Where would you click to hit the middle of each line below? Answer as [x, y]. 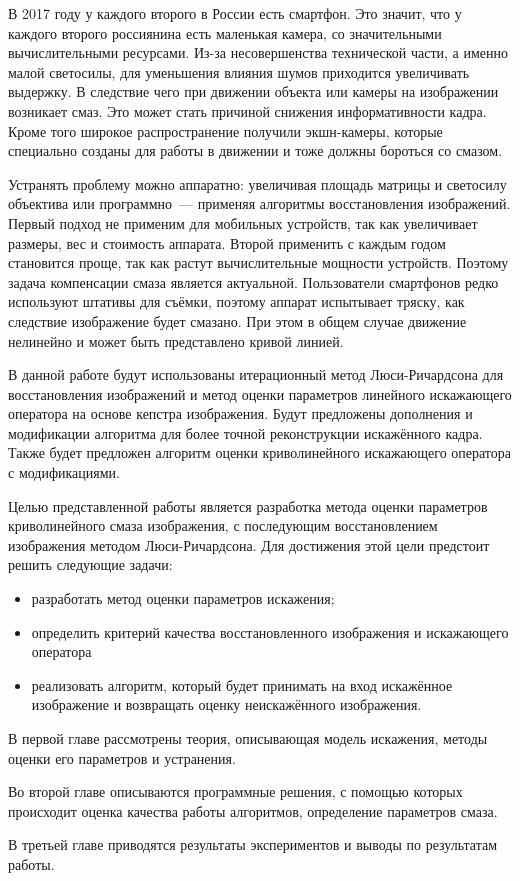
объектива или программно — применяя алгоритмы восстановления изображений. [259, 203]
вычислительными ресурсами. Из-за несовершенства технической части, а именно [258, 52]
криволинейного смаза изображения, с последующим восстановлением [223, 525]
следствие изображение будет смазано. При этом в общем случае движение [237, 320]
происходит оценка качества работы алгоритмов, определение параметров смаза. [253, 810]
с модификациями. [64, 472]
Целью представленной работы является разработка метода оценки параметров [248, 505]
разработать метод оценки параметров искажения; [183, 598]
